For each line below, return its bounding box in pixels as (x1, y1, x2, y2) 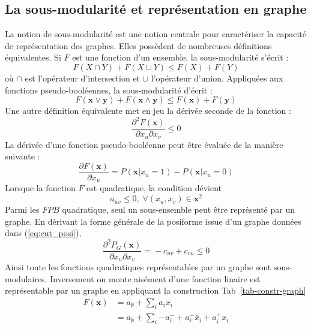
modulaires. (5, 272, 47, 285)
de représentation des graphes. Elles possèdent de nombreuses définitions (5, 39, 272, 52)
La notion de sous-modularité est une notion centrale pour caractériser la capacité (5, 28, 306, 40)
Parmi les (5, 203, 40, 216)
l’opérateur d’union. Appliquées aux (151, 71, 283, 84)
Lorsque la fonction (5, 182, 76, 194)
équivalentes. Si (5, 51, 61, 64)
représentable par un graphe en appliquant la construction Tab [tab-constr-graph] (5, 284, 306, 297)
